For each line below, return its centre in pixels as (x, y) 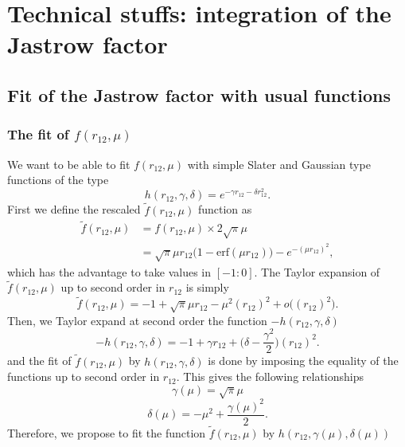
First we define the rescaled (74, 209)
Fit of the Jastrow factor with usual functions (199, 94)
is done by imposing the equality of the (303, 361)
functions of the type (58, 180)
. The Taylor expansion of (317, 271)
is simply (207, 287)
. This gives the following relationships (270, 376)
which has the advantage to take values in (109, 271)
